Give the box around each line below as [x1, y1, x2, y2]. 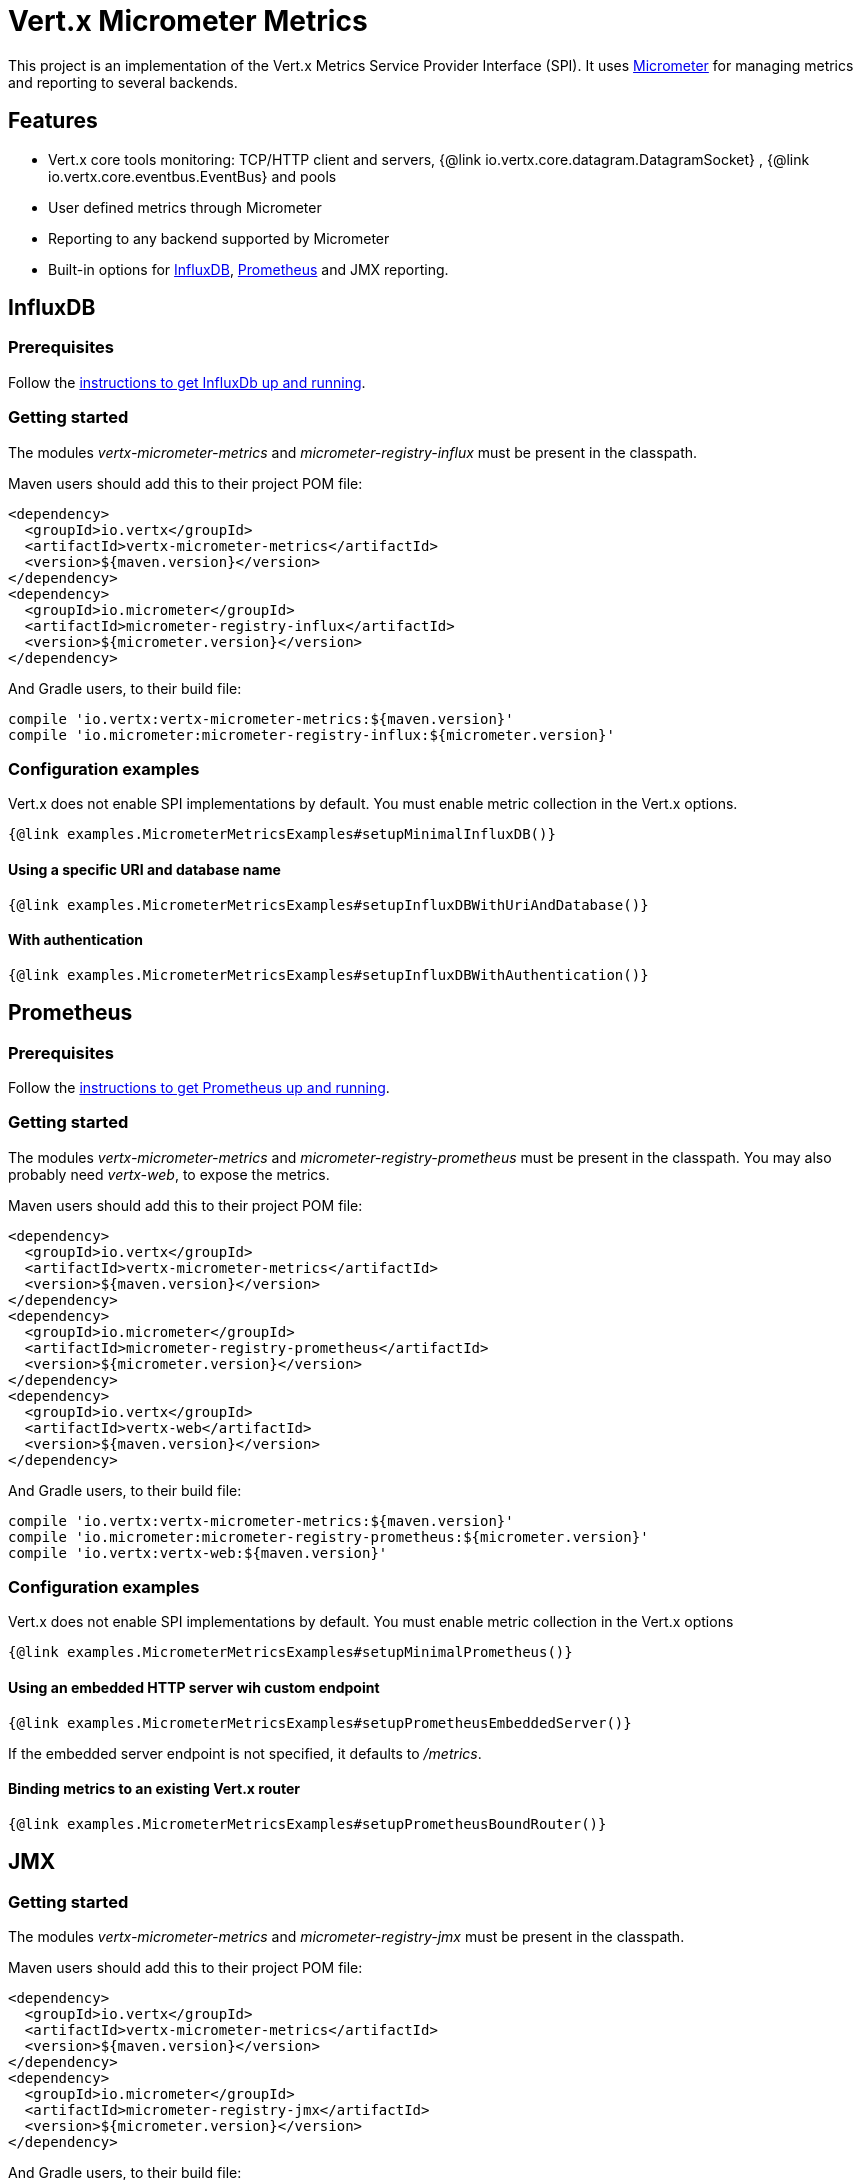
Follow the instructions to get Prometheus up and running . [8, 1078, 390, 1096]
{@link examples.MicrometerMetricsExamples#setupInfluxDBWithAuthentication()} [8, 966, 649, 983]
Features [8, 108, 98, 134]
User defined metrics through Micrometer [48, 198, 322, 216]
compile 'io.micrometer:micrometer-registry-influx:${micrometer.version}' [8, 726, 615, 743]
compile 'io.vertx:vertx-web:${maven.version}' [8, 1544, 388, 1561]
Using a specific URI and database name [8, 860, 281, 878]
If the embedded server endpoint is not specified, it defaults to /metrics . [8, 1744, 482, 1762]
